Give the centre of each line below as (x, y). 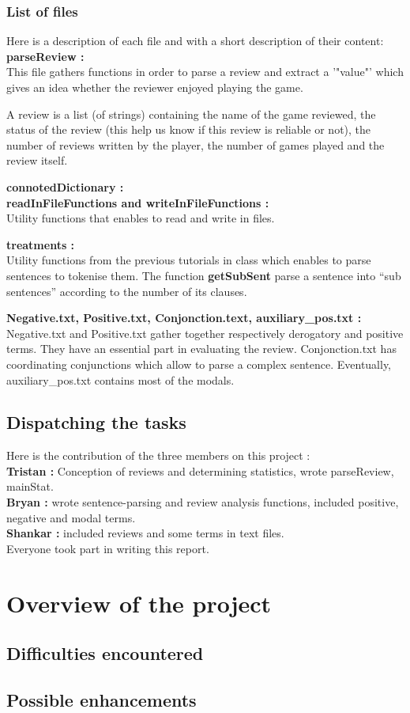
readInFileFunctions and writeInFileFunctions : (138, 202)
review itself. (37, 160)
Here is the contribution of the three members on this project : (158, 455)
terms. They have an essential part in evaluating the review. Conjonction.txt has (201, 349)
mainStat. (30, 486)
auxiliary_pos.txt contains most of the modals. (120, 379)
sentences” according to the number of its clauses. (127, 291)
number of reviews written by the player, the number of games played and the (196, 144)
